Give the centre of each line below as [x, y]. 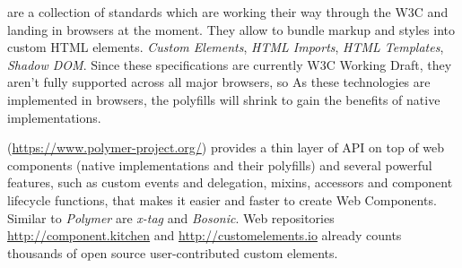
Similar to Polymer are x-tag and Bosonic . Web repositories [171, 217]
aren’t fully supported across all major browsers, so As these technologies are [219, 82]
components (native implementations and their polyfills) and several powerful [220, 164]
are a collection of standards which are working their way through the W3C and [228, 12]
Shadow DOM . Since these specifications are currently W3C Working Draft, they [230, 64]
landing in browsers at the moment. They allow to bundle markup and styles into [231, 29]
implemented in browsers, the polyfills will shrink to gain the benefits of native [224, 99]
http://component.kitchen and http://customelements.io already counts [205, 235]
